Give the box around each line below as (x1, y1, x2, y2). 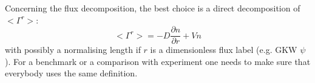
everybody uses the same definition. (5, 67, 138, 79)
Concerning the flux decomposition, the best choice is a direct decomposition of (5, 2, 300, 14)
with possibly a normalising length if (5, 43, 141, 56)
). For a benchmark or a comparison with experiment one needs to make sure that (5, 55, 311, 67)
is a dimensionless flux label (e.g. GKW (150, 43, 297, 56)
